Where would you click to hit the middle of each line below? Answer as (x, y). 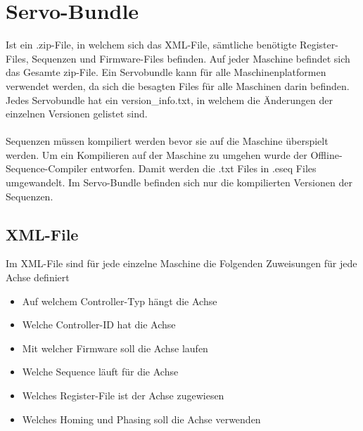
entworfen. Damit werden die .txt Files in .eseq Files (203, 168)
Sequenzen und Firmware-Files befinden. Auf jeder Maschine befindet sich (191, 58)
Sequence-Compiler (47, 168)
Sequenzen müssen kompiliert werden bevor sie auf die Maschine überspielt (167, 141)
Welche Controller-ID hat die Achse (99, 324)
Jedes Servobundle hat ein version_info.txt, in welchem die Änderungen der (169, 99)
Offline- (326, 154)
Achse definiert (38, 277)
